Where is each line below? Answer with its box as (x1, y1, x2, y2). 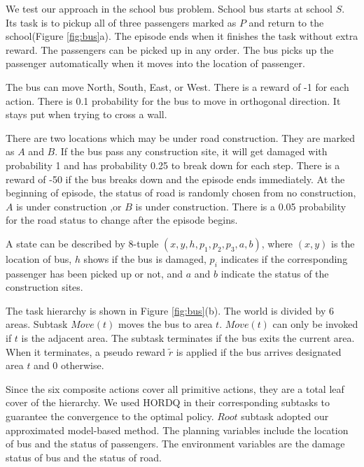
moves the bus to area (118, 317, 213, 331)
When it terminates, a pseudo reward (6, 344, 166, 359)
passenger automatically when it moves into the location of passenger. (6, 56, 305, 71)
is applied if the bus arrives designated (176, 344, 342, 359)
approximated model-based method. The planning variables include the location (6, 422, 349, 437)
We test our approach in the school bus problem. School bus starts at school (6, 1, 332, 15)
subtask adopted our (241, 409, 329, 424)
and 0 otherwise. (34, 358, 104, 373)
